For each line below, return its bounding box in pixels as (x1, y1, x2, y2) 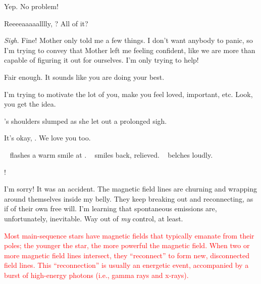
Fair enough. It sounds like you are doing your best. (4, 71, 165, 82)
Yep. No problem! (4, 1, 59, 11)
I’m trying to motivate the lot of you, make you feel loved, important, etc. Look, (4, 88, 253, 99)
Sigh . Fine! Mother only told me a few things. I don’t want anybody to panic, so (4, 35, 253, 45)
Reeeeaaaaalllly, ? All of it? (4, 18, 88, 28)
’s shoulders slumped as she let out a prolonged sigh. (4, 115, 167, 126)
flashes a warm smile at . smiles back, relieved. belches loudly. (10, 149, 213, 160)
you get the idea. (4, 99, 56, 109)
